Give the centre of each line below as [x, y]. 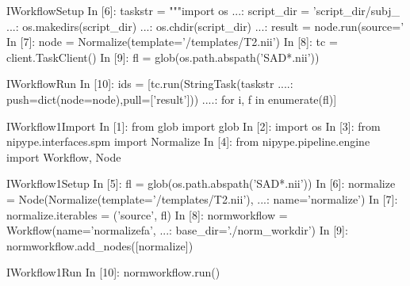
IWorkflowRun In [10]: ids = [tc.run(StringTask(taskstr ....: [150, 84]
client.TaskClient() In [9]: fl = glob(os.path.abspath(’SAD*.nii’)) [163, 57]
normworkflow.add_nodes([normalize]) [100, 245]
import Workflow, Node [64, 156]
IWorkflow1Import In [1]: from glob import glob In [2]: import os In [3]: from [194, 126]
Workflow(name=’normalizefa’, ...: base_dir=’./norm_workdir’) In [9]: [177, 230]
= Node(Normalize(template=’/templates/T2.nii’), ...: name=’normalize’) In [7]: [202, 198]
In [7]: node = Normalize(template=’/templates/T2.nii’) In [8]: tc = [172, 42]
